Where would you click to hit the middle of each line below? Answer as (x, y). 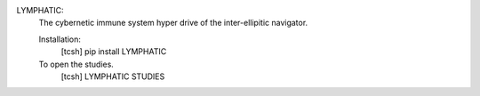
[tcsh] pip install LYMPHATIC (114, 52)
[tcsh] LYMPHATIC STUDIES (113, 76)
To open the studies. (76, 64)
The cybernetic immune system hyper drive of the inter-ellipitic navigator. (173, 23)
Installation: (60, 39)
